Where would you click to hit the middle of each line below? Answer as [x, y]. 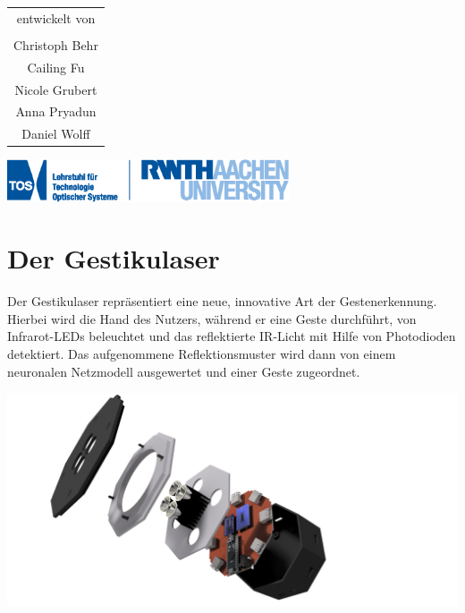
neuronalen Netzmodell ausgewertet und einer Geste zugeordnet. [184, 371]
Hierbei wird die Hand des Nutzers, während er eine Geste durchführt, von [212, 318]
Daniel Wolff [56, 134]
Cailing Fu [56, 67]
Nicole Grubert [56, 89]
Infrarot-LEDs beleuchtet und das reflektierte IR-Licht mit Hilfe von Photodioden [232, 336]
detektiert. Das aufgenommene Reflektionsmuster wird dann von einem [202, 354]
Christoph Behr [56, 44]
